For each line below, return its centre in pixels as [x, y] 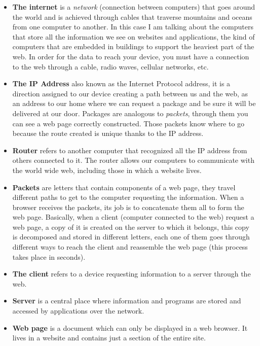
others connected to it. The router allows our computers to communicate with [133, 160]
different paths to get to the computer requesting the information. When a [128, 197]
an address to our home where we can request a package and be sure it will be [134, 103]
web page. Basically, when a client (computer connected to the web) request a [133, 217]
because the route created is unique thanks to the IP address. [108, 133]
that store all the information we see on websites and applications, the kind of [134, 36]
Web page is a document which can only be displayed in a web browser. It [130, 327]
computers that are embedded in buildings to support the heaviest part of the [133, 46]
